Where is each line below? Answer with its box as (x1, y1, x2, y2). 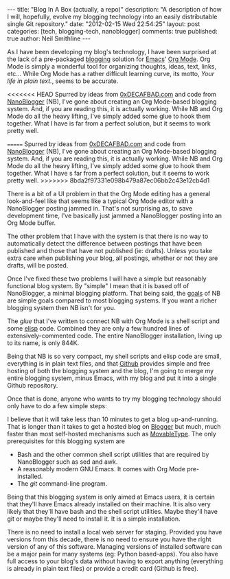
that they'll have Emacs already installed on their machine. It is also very (7, 500, 211, 508)
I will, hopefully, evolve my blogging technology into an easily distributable (7, 12, 218, 21)
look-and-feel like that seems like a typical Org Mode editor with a (7, 197, 194, 205)
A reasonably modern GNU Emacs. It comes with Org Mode (16, 465, 185, 473)
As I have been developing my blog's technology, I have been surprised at (7, 48, 217, 56)
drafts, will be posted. (7, 261, 69, 269)
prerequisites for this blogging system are (7, 437, 126, 445)
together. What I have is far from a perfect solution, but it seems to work (7, 119, 211, 128)
